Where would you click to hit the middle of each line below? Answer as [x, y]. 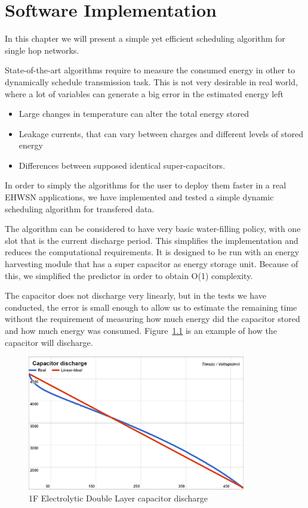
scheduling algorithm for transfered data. [80, 208]
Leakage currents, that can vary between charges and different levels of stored [161, 133]
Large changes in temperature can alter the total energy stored [134, 114]
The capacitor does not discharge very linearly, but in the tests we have [135, 295]
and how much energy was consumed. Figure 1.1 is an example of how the [141, 330]
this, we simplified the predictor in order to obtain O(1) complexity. [129, 275]
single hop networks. [42, 50]
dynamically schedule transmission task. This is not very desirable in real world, [151, 81]
